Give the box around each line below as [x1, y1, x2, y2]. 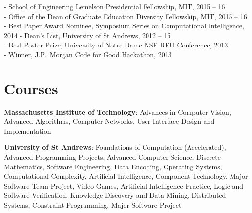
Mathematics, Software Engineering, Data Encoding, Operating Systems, [4, 161, 222, 171]
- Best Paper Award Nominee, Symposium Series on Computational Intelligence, [4, 21, 244, 31]
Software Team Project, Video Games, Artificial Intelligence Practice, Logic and [4, 180, 244, 190]
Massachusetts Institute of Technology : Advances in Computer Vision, [4, 106, 231, 117]
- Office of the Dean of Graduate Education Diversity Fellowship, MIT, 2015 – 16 [4, 11, 247, 21]
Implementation [4, 125, 51, 136]
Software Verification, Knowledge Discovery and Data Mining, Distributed [4, 190, 226, 200]
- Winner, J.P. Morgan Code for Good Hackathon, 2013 [4, 49, 172, 59]
